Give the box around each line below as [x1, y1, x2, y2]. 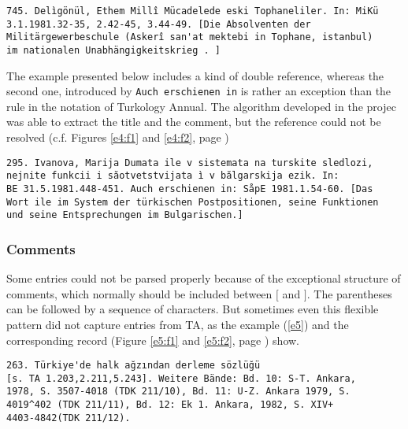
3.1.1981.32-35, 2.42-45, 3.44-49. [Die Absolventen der [6, 18, 311, 30]
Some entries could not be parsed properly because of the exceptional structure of [6, 270, 401, 287]
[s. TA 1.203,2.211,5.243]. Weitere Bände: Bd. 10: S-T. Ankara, [6, 372, 356, 384]
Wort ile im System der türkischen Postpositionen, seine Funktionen [6, 196, 379, 208]
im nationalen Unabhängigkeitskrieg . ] [6, 44, 221, 56]
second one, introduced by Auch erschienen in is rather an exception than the [6, 83, 391, 99]
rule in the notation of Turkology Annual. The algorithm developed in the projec [6, 98, 396, 114]
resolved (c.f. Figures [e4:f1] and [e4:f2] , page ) [6, 129, 229, 146]
